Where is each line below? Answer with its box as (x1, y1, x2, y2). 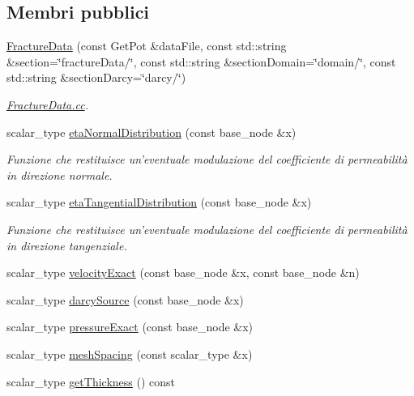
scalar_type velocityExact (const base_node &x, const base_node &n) (6, 264, 360, 281)
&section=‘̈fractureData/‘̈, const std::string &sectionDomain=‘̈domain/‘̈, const (6, 53, 396, 70)
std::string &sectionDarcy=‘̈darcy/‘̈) (6, 69, 186, 86)
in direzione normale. (6, 166, 113, 183)
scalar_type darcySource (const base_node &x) (6, 291, 244, 308)
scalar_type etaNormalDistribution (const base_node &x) (6, 123, 297, 140)
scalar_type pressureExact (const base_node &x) (6, 318, 254, 335)
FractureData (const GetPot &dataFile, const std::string (6, 37, 287, 54)
